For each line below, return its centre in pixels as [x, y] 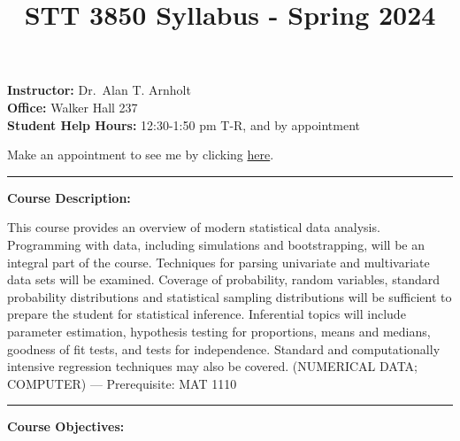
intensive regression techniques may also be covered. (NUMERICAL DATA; [213, 366]
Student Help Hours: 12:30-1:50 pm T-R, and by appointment [184, 124]
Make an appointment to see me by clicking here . [141, 155]
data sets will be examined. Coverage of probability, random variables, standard [223, 279]
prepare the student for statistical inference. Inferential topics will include [207, 314]
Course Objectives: [66, 426]
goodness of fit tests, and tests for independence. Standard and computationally [224, 348]
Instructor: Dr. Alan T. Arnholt [99, 90]
